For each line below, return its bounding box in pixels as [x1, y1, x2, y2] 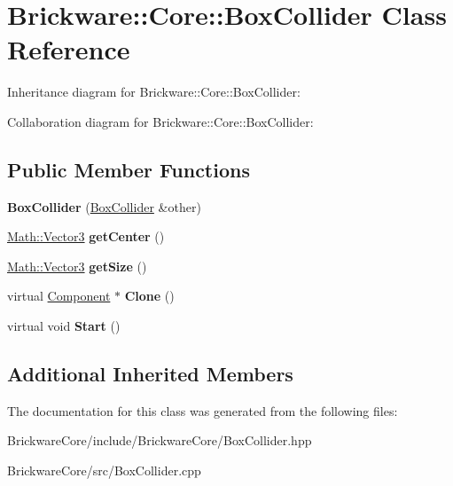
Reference [7, 31, 130, 67]
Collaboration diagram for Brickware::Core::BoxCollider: [7, 112, 314, 130]
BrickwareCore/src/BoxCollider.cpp [7, 461, 201, 480]
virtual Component [7, 286, 111, 305]
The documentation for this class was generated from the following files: [7, 401, 398, 419]
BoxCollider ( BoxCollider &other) [7, 197, 201, 216]
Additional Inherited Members [7, 360, 293, 388]
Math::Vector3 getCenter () [7, 227, 165, 246]
